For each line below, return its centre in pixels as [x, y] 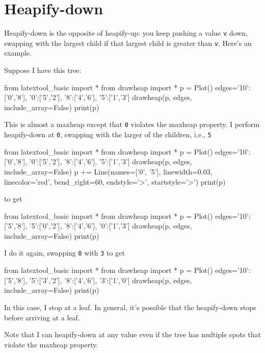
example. [18, 53]
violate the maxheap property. [51, 344]
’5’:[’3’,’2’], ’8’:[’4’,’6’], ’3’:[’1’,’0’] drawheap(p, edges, [111, 280]
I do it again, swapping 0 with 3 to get [64, 253]
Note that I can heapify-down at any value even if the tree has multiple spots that [132, 334]
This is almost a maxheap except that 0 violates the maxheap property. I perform [132, 124]
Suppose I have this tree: [43, 70]
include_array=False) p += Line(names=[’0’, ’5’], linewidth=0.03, [108, 171]
